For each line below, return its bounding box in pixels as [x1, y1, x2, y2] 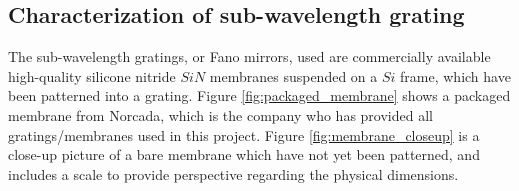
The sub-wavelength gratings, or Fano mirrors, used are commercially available [8, 46, 491, 67]
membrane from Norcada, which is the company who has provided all [8, 104, 433, 125]
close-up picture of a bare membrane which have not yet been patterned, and [8, 144, 480, 165]
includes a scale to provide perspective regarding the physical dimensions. [8, 163, 459, 184]
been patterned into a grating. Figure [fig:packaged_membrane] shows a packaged [8, 85, 511, 106]
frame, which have [400, 65, 511, 86]
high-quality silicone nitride [8, 65, 176, 86]
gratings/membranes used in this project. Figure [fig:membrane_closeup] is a [8, 124, 480, 145]
